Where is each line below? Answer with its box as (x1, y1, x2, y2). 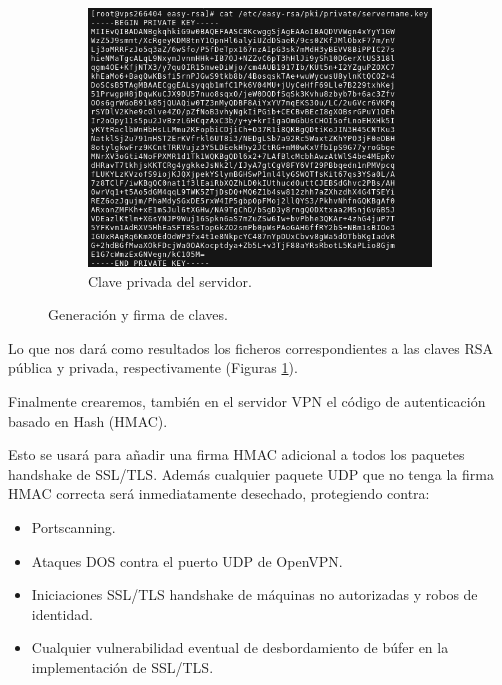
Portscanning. (31, 516, 116, 537)
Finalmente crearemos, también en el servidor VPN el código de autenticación (8, 391, 486, 411)
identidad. (31, 603, 93, 624)
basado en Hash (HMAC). (8, 410, 168, 431)
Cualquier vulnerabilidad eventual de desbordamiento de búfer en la (31, 637, 449, 658)
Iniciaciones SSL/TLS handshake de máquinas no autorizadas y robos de (31, 584, 478, 605)
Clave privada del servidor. (88, 270, 252, 291)
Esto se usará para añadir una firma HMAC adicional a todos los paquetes (8, 444, 465, 465)
